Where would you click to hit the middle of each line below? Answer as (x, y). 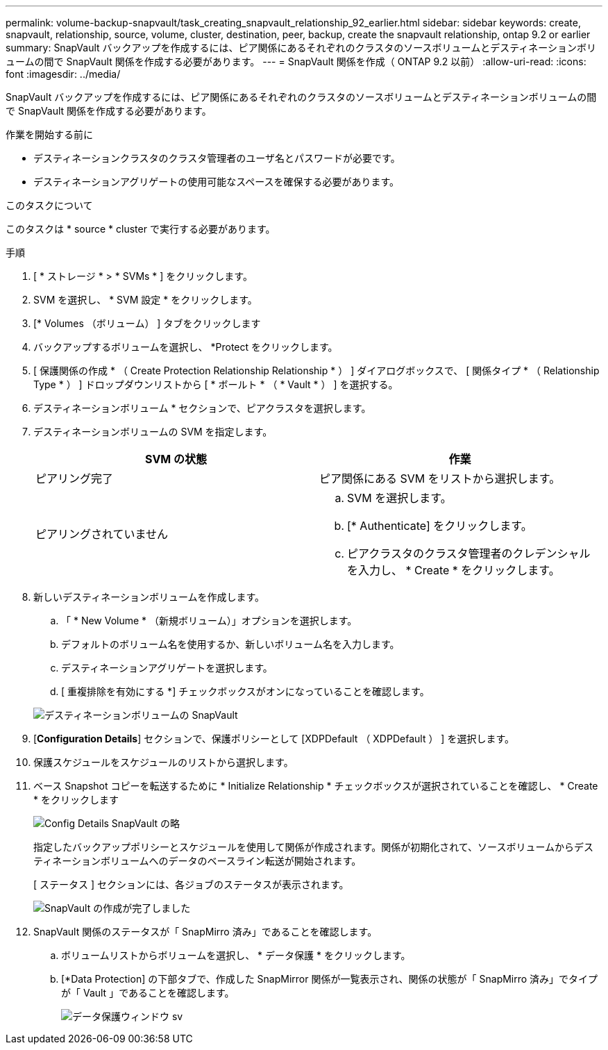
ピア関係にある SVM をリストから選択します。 (440, 478)
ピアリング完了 (75, 478)
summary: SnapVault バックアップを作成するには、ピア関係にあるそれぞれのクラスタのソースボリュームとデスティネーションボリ (301, 48)
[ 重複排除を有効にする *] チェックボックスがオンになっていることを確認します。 (245, 691)
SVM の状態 (176, 459)
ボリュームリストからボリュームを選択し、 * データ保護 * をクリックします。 (236, 955)
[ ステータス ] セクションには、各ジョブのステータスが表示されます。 (191, 884)
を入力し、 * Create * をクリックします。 (454, 570)
